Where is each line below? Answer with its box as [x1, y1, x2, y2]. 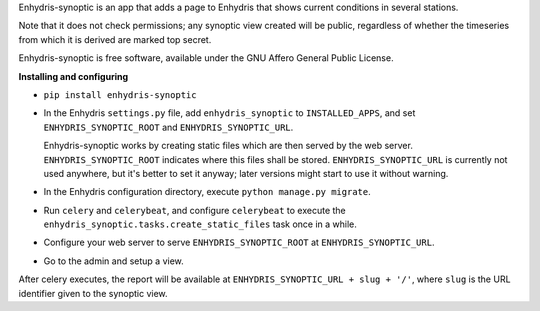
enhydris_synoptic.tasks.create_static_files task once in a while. [43, 218, 357, 230]
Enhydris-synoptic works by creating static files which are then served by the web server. [43, 140, 414, 152]
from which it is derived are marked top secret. [18, 33, 212, 45]
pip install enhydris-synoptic [43, 89, 197, 100]
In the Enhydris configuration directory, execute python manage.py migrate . [43, 186, 371, 198]
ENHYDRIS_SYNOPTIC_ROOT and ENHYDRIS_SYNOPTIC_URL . [43, 121, 294, 133]
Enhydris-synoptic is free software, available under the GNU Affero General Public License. [18, 52, 394, 64]
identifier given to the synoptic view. [18, 287, 169, 299]
